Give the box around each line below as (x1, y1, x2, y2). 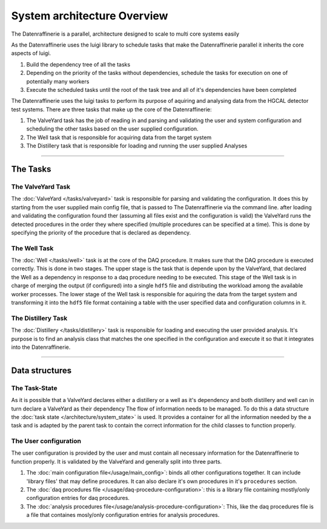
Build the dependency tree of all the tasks (26, 60, 130, 68)
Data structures (11, 365, 72, 375)
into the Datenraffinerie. (11, 343, 71, 351)
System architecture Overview (11, 9, 168, 22)
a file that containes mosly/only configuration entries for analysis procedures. (26, 511, 220, 519)
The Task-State (11, 384, 58, 392)
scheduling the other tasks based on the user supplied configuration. (26, 125, 199, 132)
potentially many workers (26, 77, 90, 85)
